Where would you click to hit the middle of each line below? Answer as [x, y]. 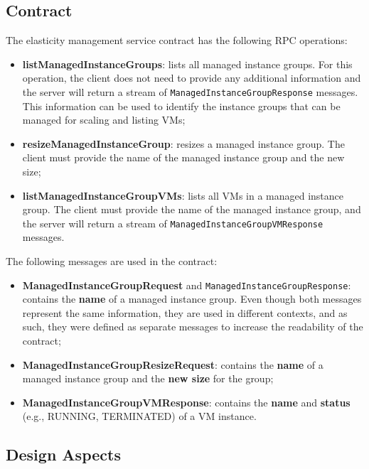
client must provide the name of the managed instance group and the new [183, 157]
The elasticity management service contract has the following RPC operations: [177, 40]
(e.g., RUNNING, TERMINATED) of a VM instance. [139, 416]
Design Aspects [63, 454]
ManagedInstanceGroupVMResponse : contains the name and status [186, 402]
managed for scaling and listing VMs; [104, 120]
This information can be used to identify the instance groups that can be [181, 106]
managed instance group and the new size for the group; [148, 378]
